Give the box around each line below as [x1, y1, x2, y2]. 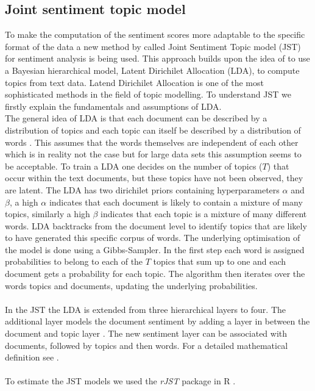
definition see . [5, 351, 59, 364]
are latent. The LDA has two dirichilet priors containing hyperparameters [5, 183, 280, 196]
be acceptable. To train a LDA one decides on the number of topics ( [5, 159, 263, 172]
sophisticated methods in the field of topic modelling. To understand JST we [5, 88, 291, 101]
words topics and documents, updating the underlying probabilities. [5, 279, 258, 292]
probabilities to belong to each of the [5, 255, 143, 268]
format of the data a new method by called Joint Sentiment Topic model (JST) [5, 40, 301, 52]
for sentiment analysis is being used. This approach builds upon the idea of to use [5, 52, 310, 65]
